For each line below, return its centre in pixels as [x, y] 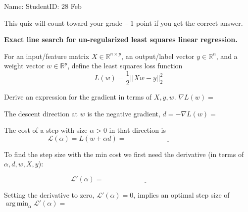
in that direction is [138, 130]
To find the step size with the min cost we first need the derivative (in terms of [124, 154]
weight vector [24, 66]
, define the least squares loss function [125, 66]
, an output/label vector [158, 56]
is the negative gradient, [124, 113]
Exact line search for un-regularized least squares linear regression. [121, 39]
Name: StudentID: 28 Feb [43, 6]
